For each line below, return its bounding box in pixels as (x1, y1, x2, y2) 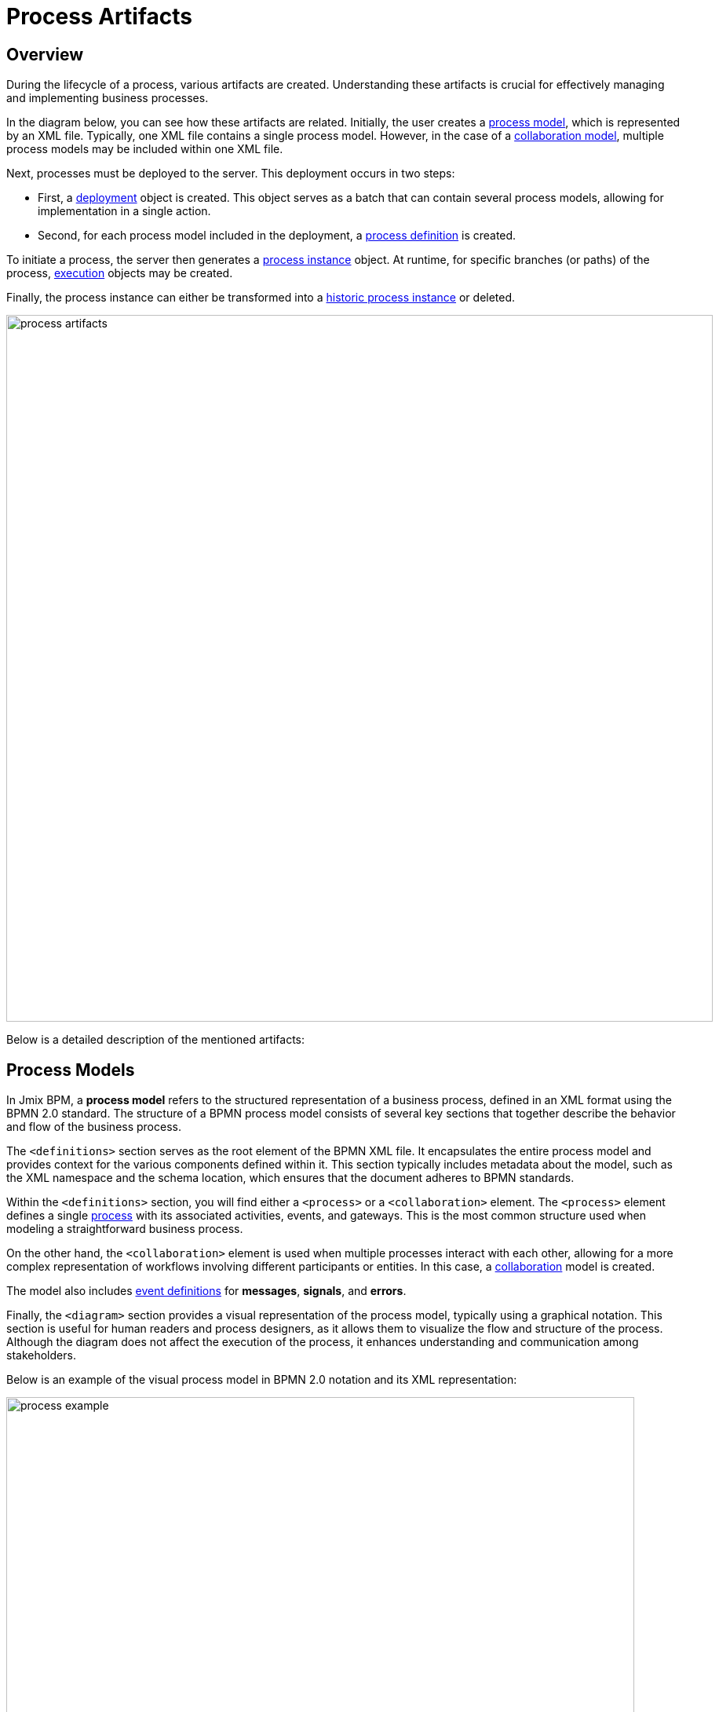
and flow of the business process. (6, 1120, 181, 1134)
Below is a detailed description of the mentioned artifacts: (6, 1033, 305, 1047)
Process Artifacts (6, 3, 192, 30)
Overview (6, 44, 84, 64)
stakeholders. (6, 1348, 76, 1363)
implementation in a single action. (38, 204, 211, 218)
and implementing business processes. (6, 91, 209, 105)
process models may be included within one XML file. (6, 142, 283, 156)
